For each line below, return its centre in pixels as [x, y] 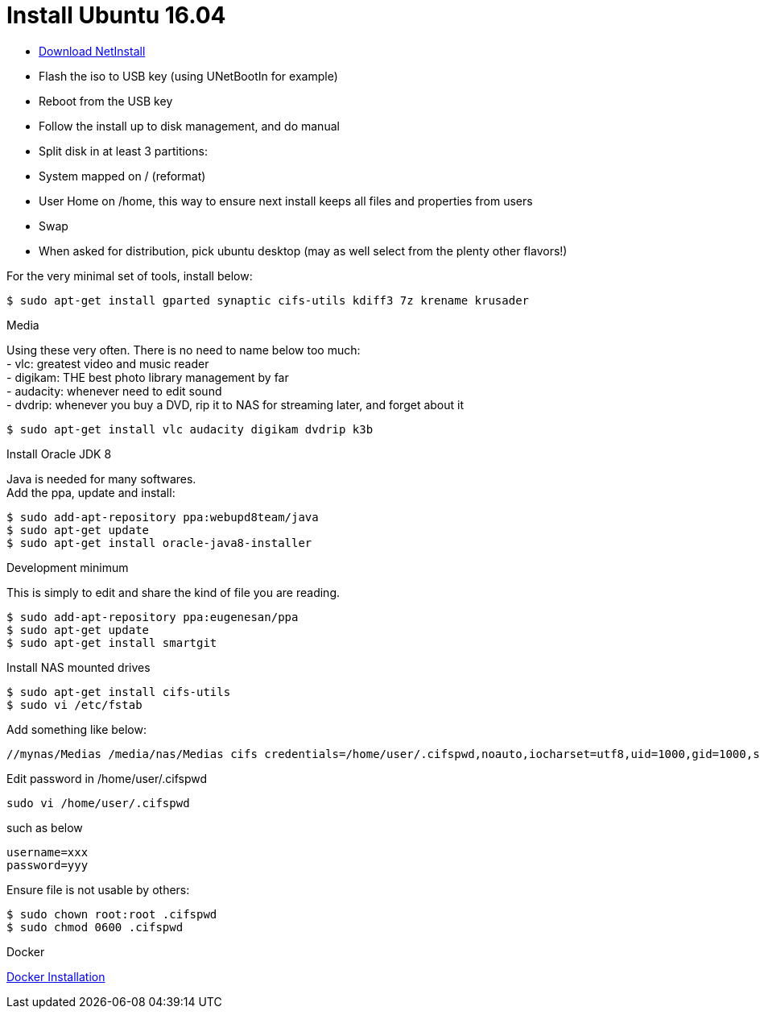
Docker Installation [56, 976]
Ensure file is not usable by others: [98, 889]
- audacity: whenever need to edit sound [114, 391]
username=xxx [47, 852]
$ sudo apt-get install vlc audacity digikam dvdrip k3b [190, 429]
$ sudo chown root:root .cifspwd [112, 914]
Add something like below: [77, 729]
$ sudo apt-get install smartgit [112, 642]
